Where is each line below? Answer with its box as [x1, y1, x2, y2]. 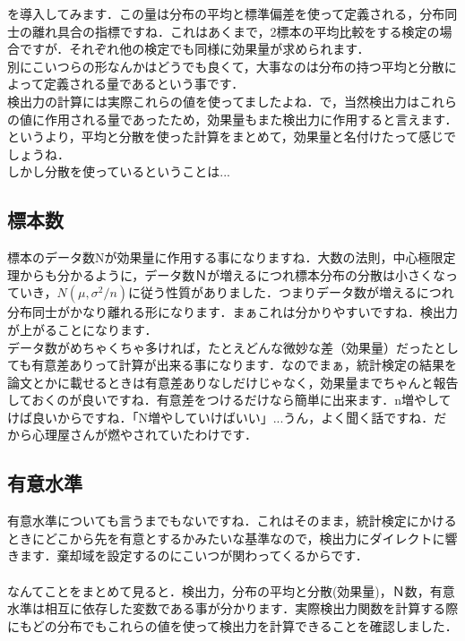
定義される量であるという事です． [43, 74, 245, 93]
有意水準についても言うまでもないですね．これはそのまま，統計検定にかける [7, 511, 457, 530]
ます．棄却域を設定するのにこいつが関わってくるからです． [19, 546, 368, 565]
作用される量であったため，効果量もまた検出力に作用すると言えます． [44, 109, 458, 128]
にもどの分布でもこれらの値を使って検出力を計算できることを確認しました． [7, 616, 458, 635]
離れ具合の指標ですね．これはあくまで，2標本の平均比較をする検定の [31, 21, 440, 40]
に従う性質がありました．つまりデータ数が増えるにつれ [128, 283, 454, 302]
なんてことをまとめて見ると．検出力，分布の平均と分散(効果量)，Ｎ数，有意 [7, 581, 455, 600]
